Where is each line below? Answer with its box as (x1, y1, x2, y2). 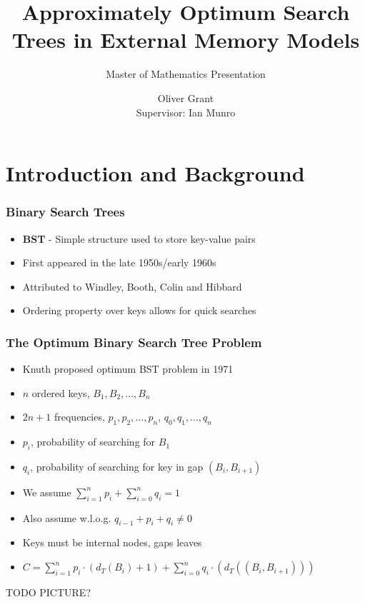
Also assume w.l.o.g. (22, 510, 111, 525)
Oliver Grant (157, 90, 214, 105)
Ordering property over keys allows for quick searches (22, 303, 256, 318)
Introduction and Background (6, 159, 305, 188)
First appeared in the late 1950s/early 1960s (22, 255, 216, 270)
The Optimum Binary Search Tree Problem (6, 333, 262, 351)
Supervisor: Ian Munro (136, 104, 236, 119)
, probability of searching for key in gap (30, 458, 204, 473)
